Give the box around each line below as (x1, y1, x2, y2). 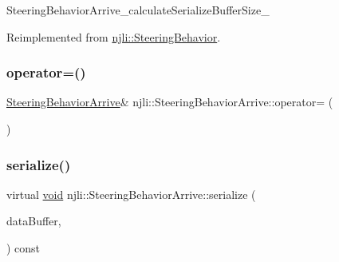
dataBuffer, (6, 212, 61, 229)
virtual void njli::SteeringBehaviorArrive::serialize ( (6, 185, 256, 202)
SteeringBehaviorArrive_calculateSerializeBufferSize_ (6, 2, 270, 18)
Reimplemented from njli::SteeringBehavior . (6, 28, 221, 45)
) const (6, 240, 41, 256)
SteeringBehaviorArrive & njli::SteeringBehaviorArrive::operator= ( (6, 93, 333, 110)
